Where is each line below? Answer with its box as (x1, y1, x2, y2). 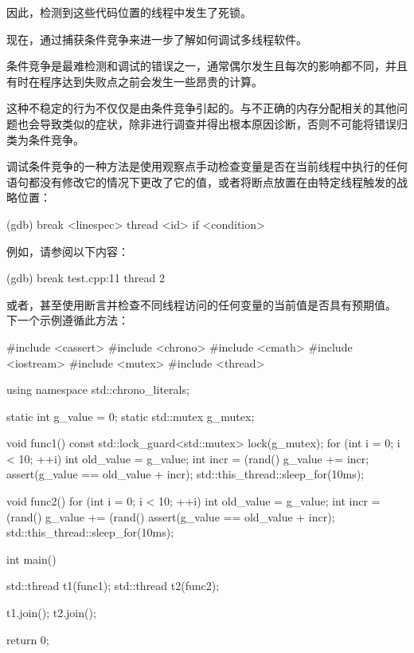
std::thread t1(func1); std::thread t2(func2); (6, 577, 220, 594)
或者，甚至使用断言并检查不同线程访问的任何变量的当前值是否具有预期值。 (6, 296, 396, 313)
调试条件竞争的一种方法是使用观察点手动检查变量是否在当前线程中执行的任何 (6, 158, 408, 175)
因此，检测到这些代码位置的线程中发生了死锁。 (6, 4, 252, 20)
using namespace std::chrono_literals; (6, 381, 189, 398)
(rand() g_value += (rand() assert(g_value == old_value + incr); (6, 508, 335, 525)
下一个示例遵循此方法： (6, 312, 129, 328)
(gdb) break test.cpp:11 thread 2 (6, 269, 165, 286)
